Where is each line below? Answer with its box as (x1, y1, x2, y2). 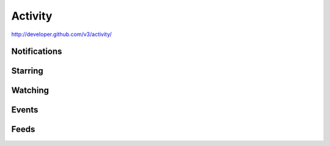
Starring (11, 66, 44, 76)
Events (11, 104, 38, 115)
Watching (11, 86, 49, 96)
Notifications (11, 46, 62, 57)
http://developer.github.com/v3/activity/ (11, 31, 112, 38)
